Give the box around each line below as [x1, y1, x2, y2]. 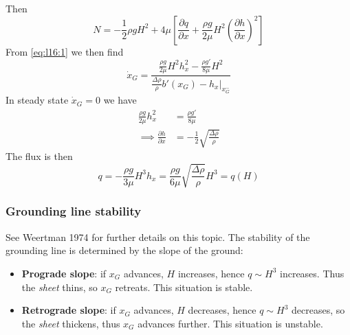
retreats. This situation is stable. [115, 279, 253, 294]
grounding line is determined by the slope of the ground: [6, 243, 243, 257]
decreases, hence [188, 303, 256, 317]
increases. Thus [280, 266, 344, 280]
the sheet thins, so [21, 279, 98, 294]
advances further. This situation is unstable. [138, 316, 323, 330]
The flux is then [6, 149, 73, 163]
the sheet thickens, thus [21, 316, 120, 330]
